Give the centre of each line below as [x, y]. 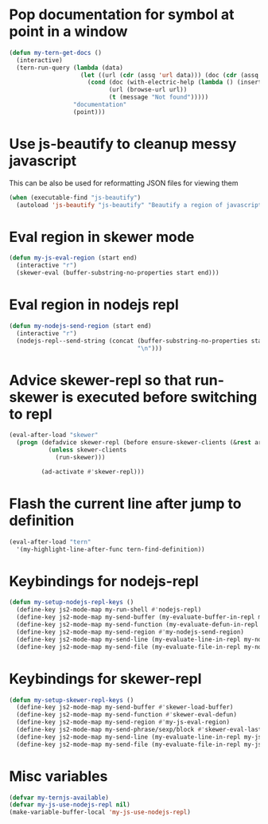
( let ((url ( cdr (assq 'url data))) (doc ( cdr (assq [169, 75]
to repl [31, 414]
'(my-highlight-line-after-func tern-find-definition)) [111, 549]
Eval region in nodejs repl [94, 305]
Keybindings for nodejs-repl [104, 581]
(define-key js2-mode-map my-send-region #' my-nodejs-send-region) [130, 632]
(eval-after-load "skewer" [54, 435]
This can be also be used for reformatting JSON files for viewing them [124, 183]
